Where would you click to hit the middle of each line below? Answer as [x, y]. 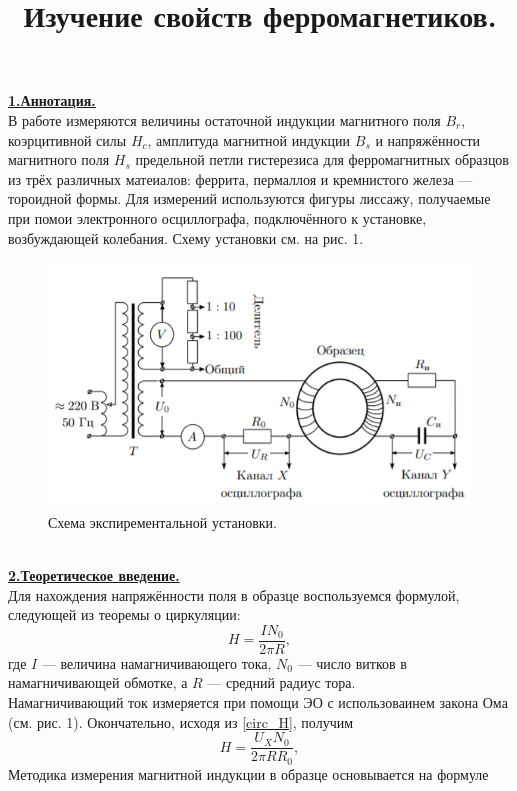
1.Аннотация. [52, 100]
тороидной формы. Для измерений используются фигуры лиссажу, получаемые [249, 198]
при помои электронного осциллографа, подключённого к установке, [217, 217]
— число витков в [352, 662]
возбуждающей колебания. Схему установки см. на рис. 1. [186, 237]
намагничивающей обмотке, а [98, 682]
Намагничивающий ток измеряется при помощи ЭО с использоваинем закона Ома [258, 702]
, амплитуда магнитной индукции [249, 139]
